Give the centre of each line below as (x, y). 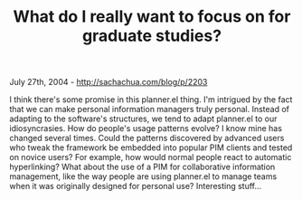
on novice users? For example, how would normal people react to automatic (151, 157)
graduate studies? (152, 36)
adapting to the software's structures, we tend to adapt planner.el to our (143, 119)
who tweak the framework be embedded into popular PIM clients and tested (151, 148)
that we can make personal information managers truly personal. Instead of (149, 110)
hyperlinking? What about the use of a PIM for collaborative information (142, 167)
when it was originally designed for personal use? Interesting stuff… (136, 186)
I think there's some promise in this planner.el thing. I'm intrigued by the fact (151, 100)
